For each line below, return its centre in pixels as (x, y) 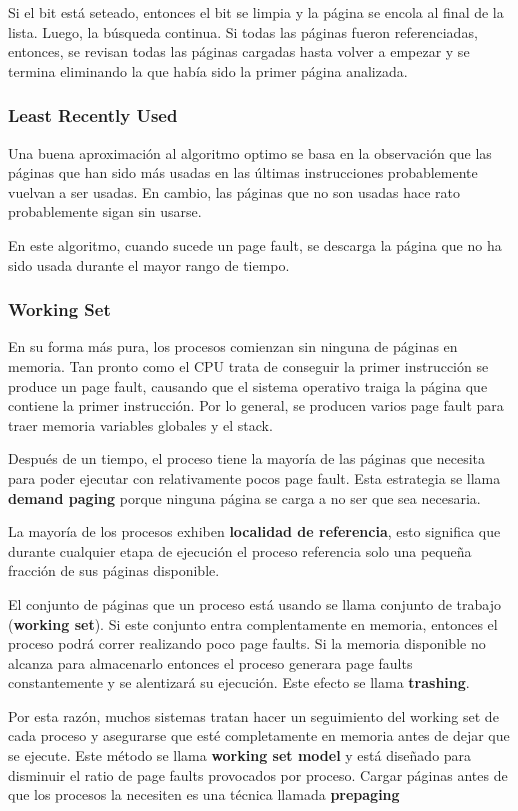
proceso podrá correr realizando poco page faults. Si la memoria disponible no (247, 643)
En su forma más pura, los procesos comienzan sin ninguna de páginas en (233, 346)
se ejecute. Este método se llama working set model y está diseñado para (240, 755)
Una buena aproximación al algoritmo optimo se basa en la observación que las (250, 152)
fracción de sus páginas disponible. (114, 570)
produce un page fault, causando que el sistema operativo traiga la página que (248, 385)
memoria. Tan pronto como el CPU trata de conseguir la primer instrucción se (248, 365)
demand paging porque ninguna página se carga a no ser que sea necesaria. (244, 497)
